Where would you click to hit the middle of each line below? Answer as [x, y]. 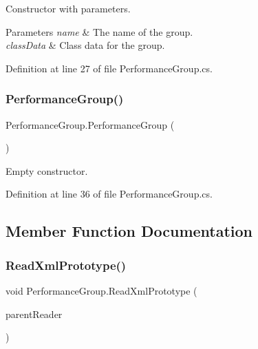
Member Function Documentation [129, 231]
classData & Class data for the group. [85, 45]
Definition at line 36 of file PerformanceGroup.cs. [109, 194]
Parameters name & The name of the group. [99, 31]
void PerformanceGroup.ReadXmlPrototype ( [101, 290]
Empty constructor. [47, 170]
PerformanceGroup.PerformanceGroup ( [90, 124]
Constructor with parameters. [68, 8]
